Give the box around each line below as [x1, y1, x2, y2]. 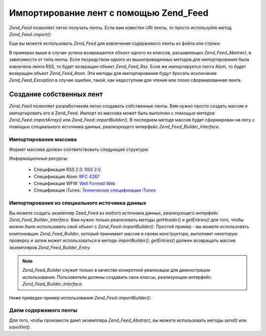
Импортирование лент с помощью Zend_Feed [9, 7, 209, 18]
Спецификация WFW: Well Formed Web [33, 181, 116, 187]
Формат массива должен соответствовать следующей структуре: [9, 146, 149, 152]
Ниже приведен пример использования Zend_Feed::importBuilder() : [9, 295, 151, 300]
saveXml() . [9, 324, 32, 330]
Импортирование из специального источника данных [9, 200, 147, 207]
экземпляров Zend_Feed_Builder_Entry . [9, 244, 91, 250]
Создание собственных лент [9, 90, 103, 99]
